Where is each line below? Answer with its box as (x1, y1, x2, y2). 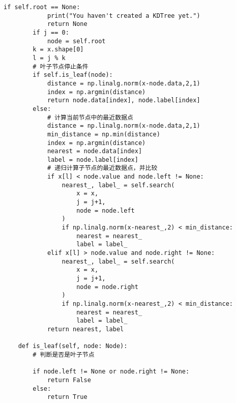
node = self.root (47, 37, 106, 45)
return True (47, 393, 87, 401)
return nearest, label (47, 325, 124, 333)
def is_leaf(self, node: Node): (18, 342, 128, 350)
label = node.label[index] (47, 156, 138, 163)
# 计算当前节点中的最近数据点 (47, 113, 133, 121)
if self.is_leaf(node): (33, 71, 113, 79)
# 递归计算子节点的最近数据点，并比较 (47, 164, 158, 172)
